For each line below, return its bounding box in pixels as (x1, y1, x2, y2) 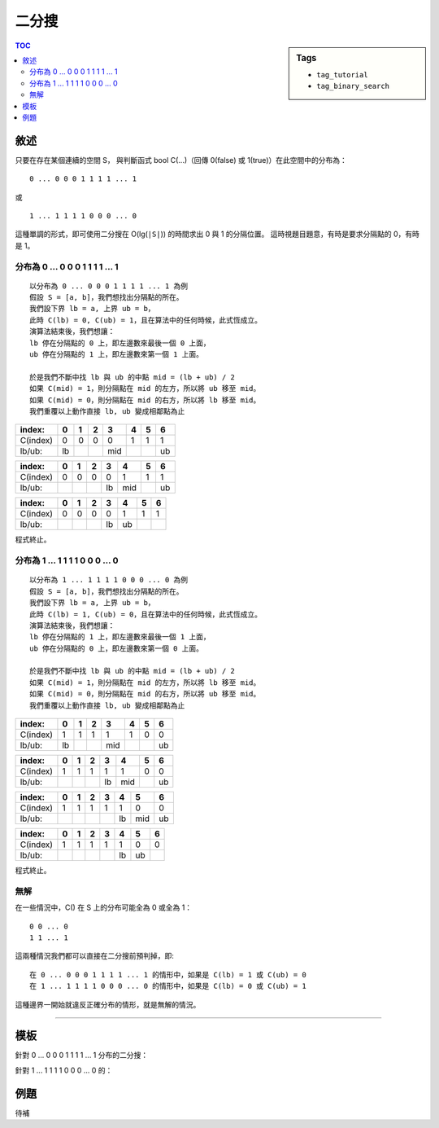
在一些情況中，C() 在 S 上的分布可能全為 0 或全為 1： (15, 902, 193, 912)
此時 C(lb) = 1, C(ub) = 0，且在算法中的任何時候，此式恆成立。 (29, 609, 263, 619)
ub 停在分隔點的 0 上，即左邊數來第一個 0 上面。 (29, 643, 203, 653)
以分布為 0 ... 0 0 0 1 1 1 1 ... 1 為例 (29, 281, 189, 291)
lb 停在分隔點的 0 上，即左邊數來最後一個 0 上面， (29, 338, 211, 348)
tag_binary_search (316, 81, 390, 91)
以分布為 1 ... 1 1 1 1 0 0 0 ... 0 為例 (29, 575, 189, 585)
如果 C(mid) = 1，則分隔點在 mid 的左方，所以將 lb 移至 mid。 (29, 678, 261, 687)
